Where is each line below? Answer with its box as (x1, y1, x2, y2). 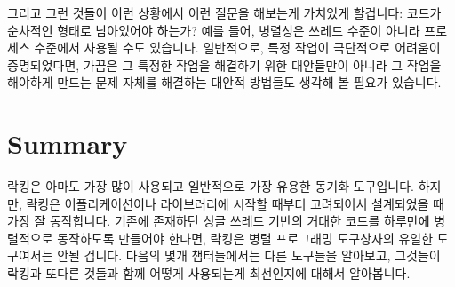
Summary (7, 125, 128, 162)
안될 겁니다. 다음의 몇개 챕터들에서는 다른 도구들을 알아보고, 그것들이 (57, 246, 441, 265)
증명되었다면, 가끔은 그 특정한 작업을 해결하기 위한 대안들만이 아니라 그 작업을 (7, 55, 442, 74)
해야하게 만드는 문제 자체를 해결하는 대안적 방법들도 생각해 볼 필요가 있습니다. (7, 73, 442, 92)
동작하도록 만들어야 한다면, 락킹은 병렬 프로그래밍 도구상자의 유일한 (57, 228, 434, 247)
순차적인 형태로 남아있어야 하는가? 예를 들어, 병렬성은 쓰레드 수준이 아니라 (7, 20, 420, 39)
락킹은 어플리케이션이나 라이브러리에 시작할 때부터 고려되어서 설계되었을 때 (26, 194, 444, 212)
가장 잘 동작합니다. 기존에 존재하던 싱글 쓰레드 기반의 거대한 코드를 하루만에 (7, 211, 430, 230)
